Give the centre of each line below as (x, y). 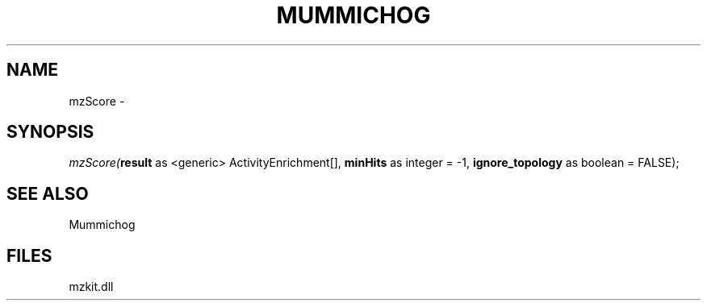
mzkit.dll (91, 287)
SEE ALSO (48, 193)
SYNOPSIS (50, 132)
